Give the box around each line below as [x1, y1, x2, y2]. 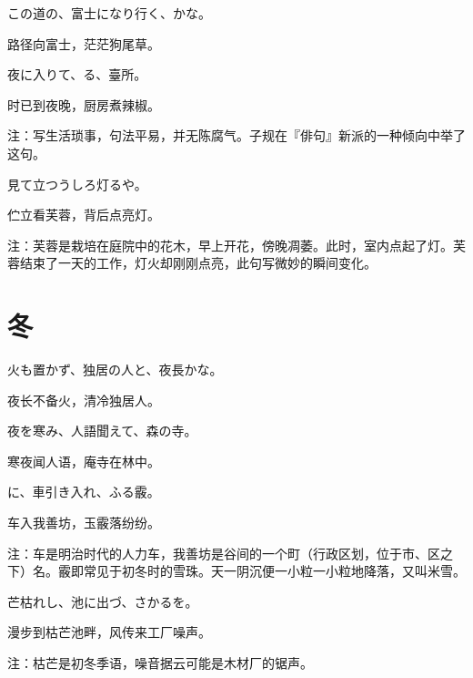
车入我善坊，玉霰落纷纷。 [7, 513, 160, 532]
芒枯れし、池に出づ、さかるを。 [7, 591, 198, 611]
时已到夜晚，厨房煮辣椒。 [7, 95, 160, 114]
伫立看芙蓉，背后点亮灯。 [7, 205, 160, 224]
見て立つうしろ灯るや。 [7, 174, 147, 193]
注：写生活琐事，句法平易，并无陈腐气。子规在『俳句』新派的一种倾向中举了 [7, 126, 466, 145]
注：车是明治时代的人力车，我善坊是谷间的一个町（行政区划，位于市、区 [7, 543, 440, 562]
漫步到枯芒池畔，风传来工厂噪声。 [7, 622, 211, 642]
